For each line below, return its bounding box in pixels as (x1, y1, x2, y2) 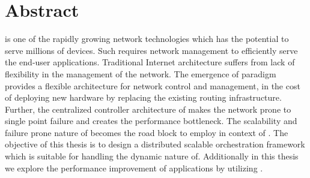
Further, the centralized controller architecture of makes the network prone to (5, 102, 291, 115)
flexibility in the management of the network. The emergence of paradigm (5, 67, 276, 80)
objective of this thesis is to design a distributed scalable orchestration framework (5, 138, 305, 150)
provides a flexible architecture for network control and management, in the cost (5, 79, 300, 92)
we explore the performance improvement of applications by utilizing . (5, 161, 263, 174)
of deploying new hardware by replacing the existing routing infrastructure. (5, 91, 282, 104)
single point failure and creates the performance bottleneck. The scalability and (5, 114, 297, 127)
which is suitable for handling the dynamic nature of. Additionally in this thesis (5, 150, 299, 162)
